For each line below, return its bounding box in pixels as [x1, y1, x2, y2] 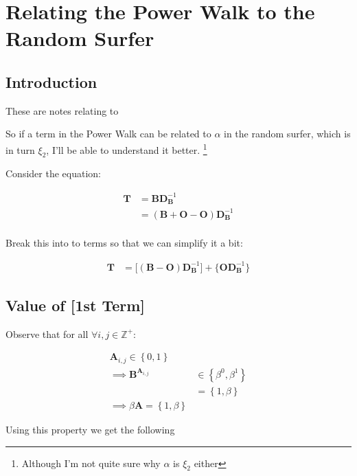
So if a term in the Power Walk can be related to [5, 126, 211, 141]
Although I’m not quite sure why [21, 455, 161, 470]
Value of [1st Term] [5, 295, 146, 316]
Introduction [5, 71, 97, 92]
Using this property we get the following [5, 422, 175, 437]
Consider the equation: [5, 166, 101, 181]
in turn [5, 142, 35, 157]
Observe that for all [5, 326, 89, 341]
